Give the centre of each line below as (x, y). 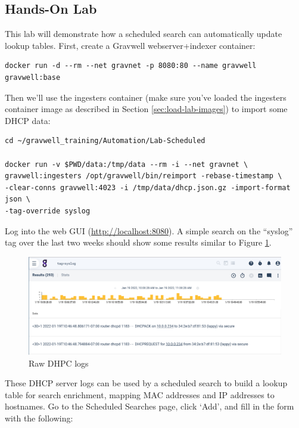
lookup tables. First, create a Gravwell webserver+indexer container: (130, 45)
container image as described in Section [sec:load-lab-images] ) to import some (146, 109)
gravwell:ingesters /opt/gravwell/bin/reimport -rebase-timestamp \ (144, 176)
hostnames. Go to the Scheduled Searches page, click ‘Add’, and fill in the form (149, 406)
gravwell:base (33, 77)
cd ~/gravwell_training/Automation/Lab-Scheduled (105, 141)
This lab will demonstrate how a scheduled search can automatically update (144, 34)
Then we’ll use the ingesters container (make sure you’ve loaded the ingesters (146, 97)
